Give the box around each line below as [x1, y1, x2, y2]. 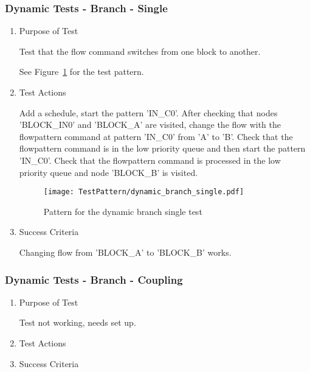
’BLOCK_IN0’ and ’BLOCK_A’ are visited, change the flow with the [19, 118, 281, 131]
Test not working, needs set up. [19, 316, 136, 329]
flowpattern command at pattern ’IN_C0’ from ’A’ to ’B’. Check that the [19, 130, 293, 142]
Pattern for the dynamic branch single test [43, 205, 202, 217]
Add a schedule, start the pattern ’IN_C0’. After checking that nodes [19, 106, 278, 119]
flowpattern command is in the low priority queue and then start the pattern [19, 142, 306, 155]
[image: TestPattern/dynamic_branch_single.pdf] [43, 188, 244, 197]
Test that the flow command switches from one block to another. [19, 44, 261, 57]
